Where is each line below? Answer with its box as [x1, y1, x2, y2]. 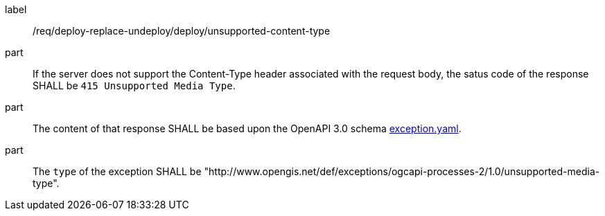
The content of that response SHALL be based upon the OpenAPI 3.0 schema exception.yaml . [33, 123, 462, 134]
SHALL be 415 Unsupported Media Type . [33, 80, 236, 91]
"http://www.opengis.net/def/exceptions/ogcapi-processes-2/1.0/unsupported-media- [204, 165, 600, 177]
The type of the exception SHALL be [33, 165, 202, 177]
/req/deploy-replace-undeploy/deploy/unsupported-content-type [33, 25, 331, 37]
